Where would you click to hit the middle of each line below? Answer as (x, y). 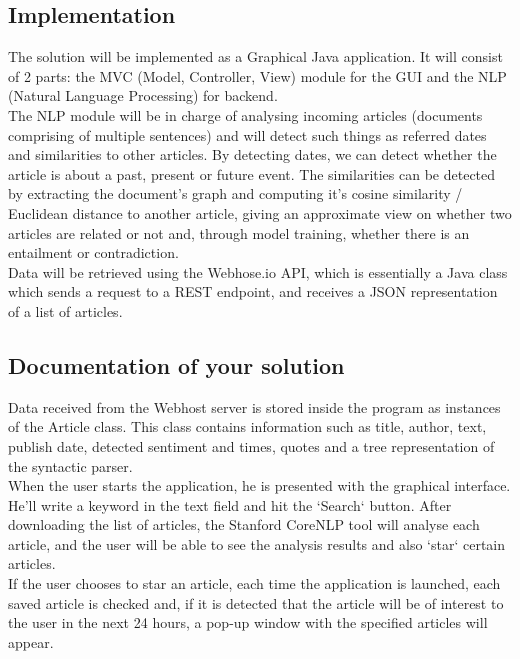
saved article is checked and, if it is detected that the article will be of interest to (256, 602)
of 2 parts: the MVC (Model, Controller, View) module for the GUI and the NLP (257, 75)
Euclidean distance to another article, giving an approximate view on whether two (260, 212)
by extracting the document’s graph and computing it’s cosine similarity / (235, 193)
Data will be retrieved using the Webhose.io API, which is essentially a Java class (258, 271)
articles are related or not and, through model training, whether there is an (239, 232)
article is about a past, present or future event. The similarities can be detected (252, 173)
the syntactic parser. (70, 465)
